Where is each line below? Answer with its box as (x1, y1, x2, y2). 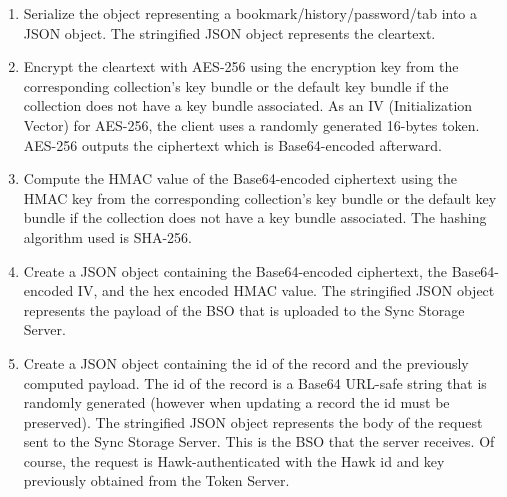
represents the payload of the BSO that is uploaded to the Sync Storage (23, 299, 465, 320)
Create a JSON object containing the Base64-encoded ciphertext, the (23, 260, 448, 281)
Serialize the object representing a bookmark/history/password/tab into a (23, 3, 478, 23)
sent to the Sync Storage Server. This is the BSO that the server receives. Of (23, 431, 495, 452)
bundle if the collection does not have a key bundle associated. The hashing (23, 207, 487, 228)
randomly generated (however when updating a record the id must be (23, 392, 450, 413)
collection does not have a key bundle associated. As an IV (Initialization (23, 95, 473, 116)
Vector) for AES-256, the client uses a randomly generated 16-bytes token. (23, 114, 480, 135)
